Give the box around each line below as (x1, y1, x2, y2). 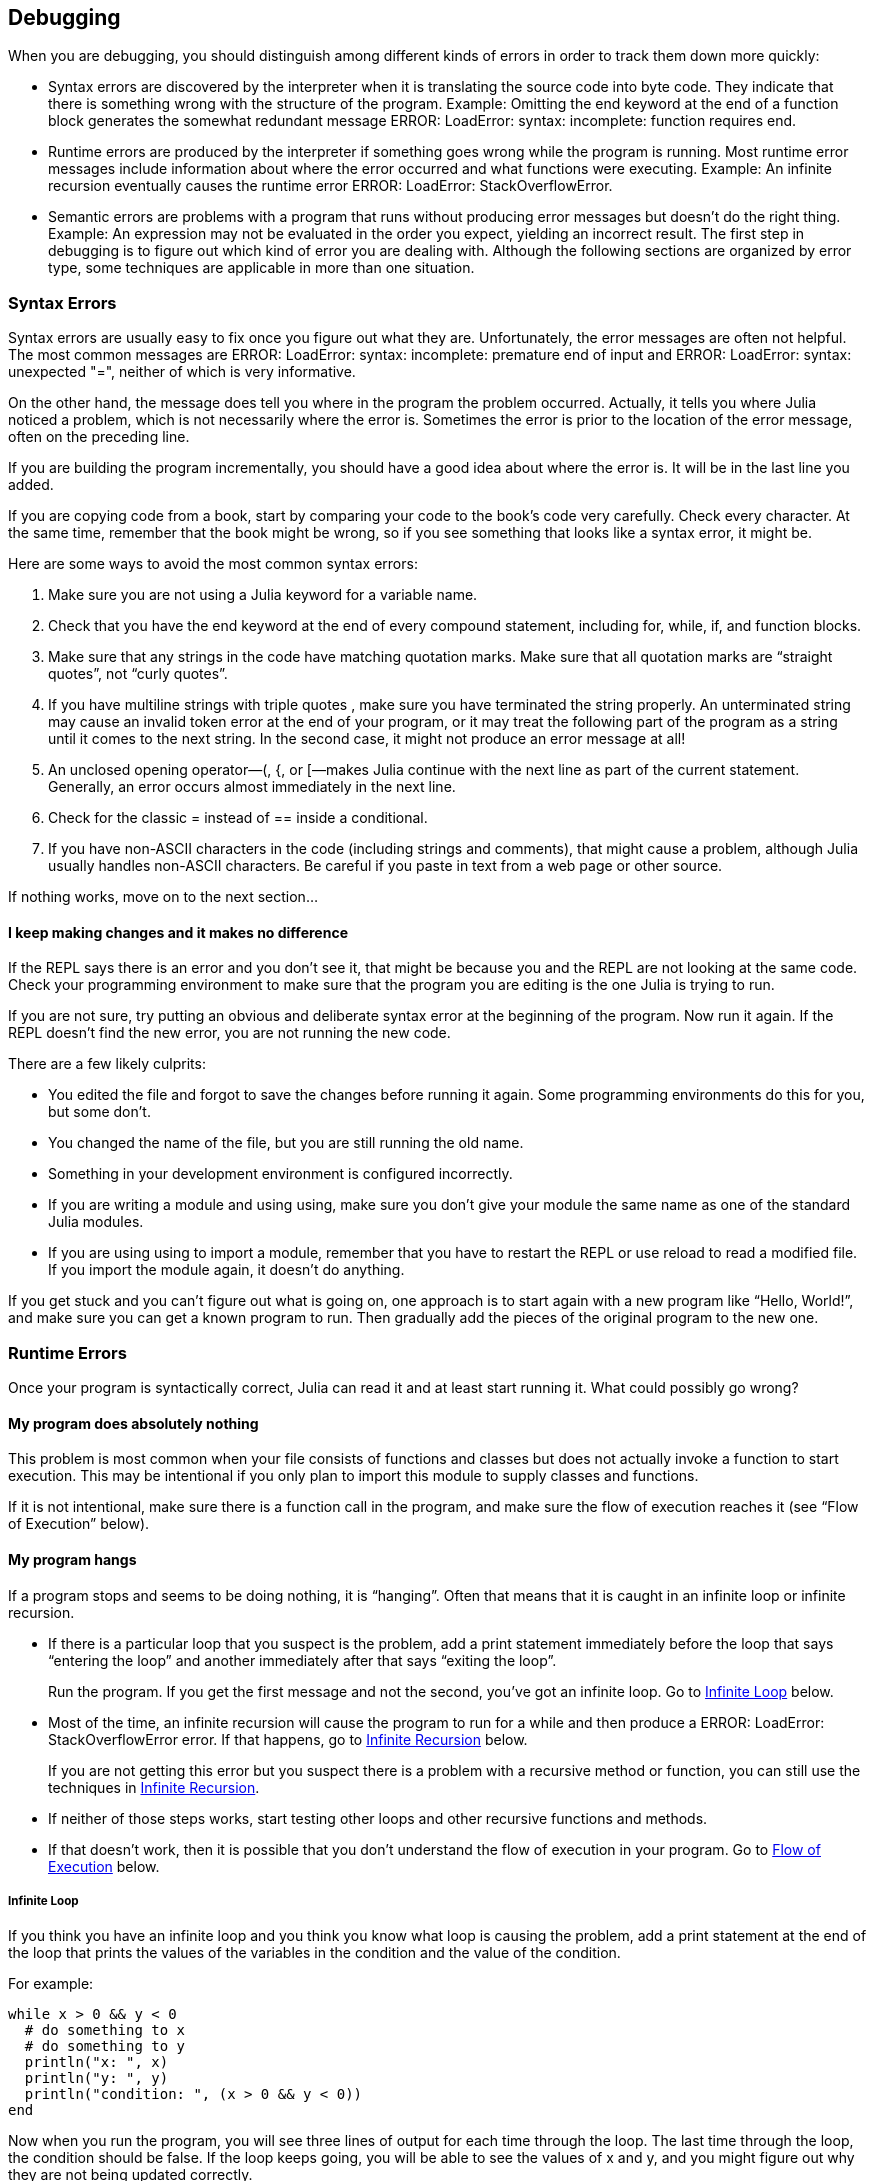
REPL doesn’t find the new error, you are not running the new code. (8, 1024, 451, 1042)
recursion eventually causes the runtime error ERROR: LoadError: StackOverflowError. (48, 177, 613, 195)
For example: (8, 1975, 94, 1993)
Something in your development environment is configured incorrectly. (48, 1165, 513, 1183)
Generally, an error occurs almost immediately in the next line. (48, 778, 456, 796)
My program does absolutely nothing (8, 1414, 259, 1432)
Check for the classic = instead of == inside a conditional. (48, 809, 428, 827)
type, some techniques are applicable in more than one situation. (48, 259, 475, 277)
